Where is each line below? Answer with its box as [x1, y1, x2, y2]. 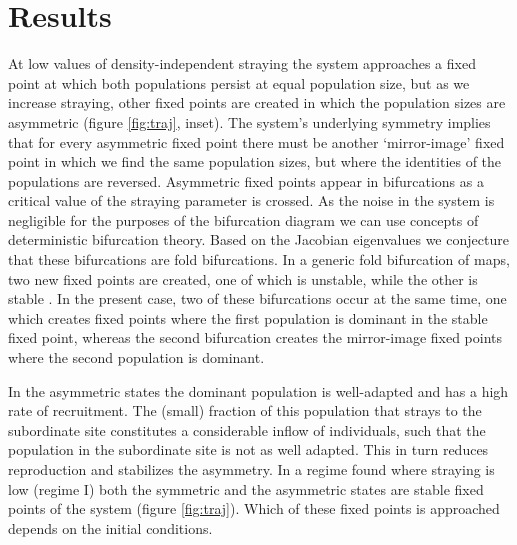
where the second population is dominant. [8, 347, 265, 368]
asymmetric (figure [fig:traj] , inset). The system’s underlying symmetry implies [8, 111, 491, 132]
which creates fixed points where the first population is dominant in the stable [8, 307, 488, 328]
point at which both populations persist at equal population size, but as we [8, 72, 470, 93]
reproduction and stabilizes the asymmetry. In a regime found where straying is [8, 459, 495, 479]
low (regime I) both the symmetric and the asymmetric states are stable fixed [8, 478, 484, 499]
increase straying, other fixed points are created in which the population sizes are [8, 92, 506, 113]
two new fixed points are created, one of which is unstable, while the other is [8, 268, 478, 289]
